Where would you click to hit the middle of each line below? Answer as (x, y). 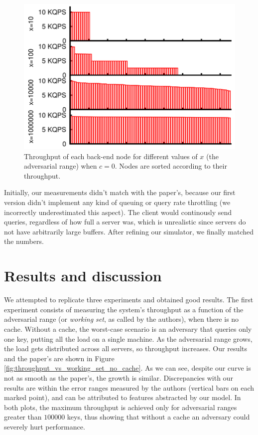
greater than (23, 417)
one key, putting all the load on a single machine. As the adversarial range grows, (128, 338)
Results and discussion (83, 276)
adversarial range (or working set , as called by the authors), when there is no (122, 319)
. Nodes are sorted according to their (171, 166)
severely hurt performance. (45, 426)
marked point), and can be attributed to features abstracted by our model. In (123, 397)
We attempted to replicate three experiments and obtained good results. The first (129, 300)
